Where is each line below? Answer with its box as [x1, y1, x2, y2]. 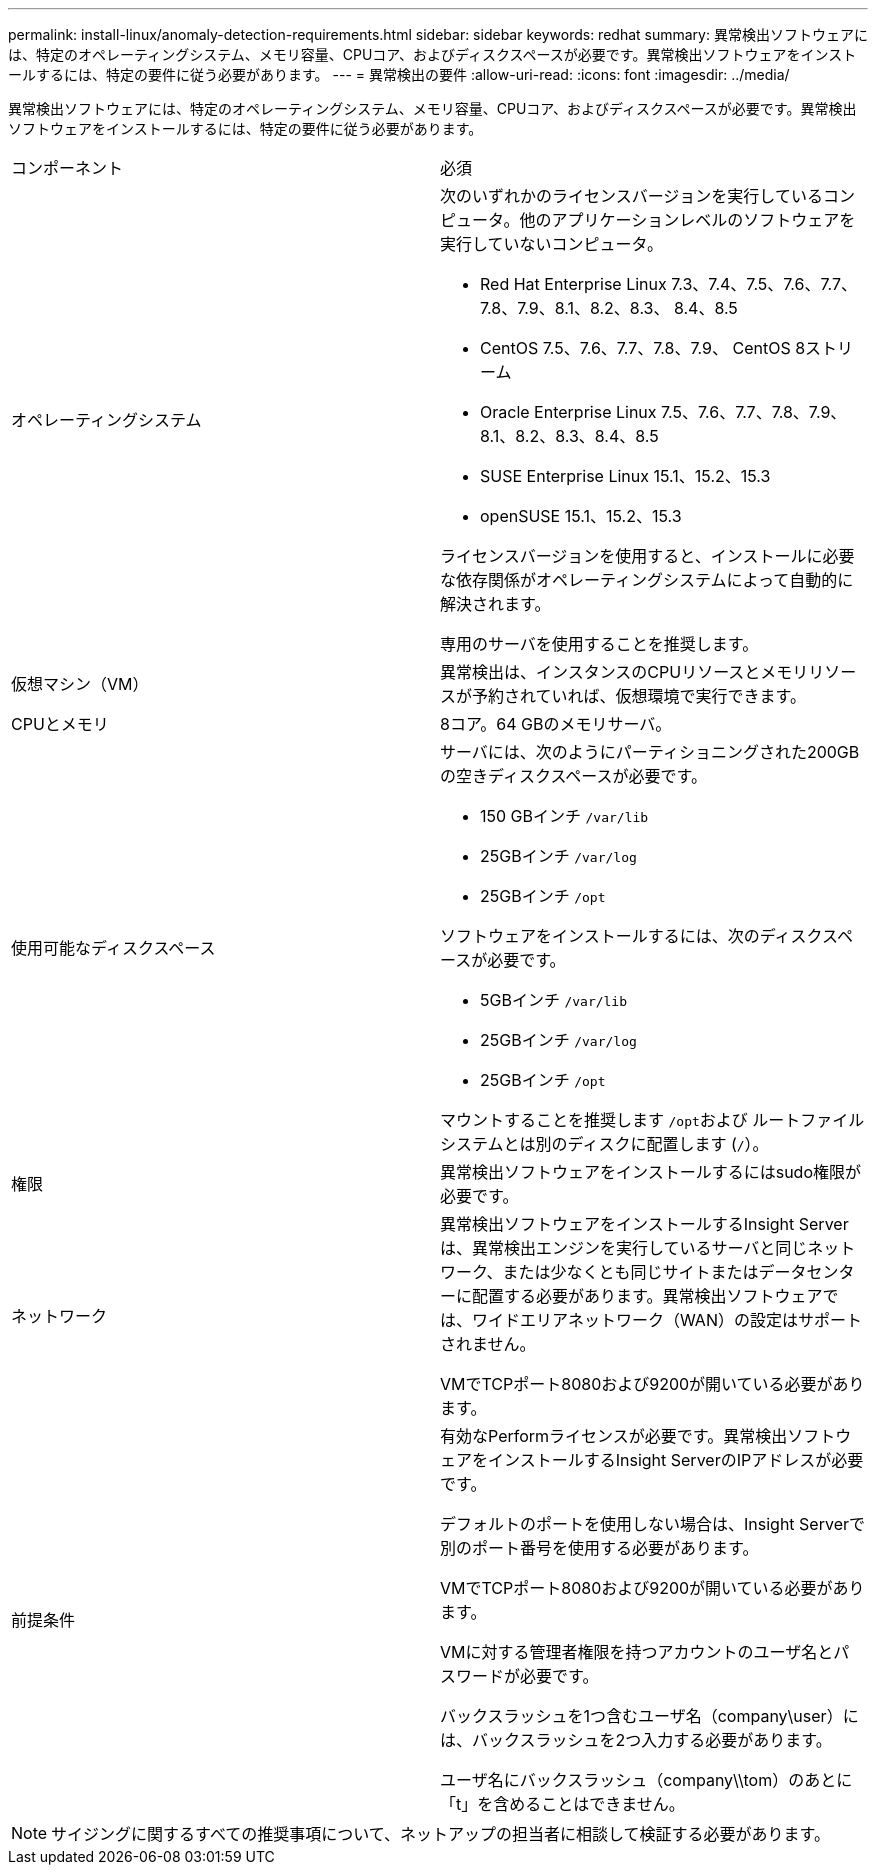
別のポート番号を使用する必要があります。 [440, 1538, 759, 1558]
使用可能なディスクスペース [11, 938, 216, 958]
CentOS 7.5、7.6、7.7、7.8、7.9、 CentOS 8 [480, 338, 806, 358]
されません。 [440, 1334, 536, 1354]
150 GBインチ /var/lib [480, 806, 649, 826]
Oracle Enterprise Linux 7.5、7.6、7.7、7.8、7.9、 [480, 402, 847, 422]
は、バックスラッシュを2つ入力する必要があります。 [440, 1730, 832, 1750]
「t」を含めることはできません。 [440, 1794, 685, 1814]
